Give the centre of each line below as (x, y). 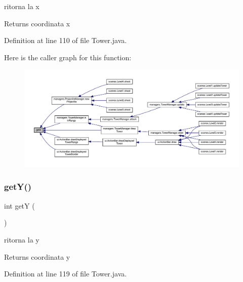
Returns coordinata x (37, 23)
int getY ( (19, 205)
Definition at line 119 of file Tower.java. (66, 274)
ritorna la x (22, 6)
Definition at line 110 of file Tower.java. (66, 40)
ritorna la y (22, 239)
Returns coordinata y (37, 256)
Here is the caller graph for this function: (68, 57)
